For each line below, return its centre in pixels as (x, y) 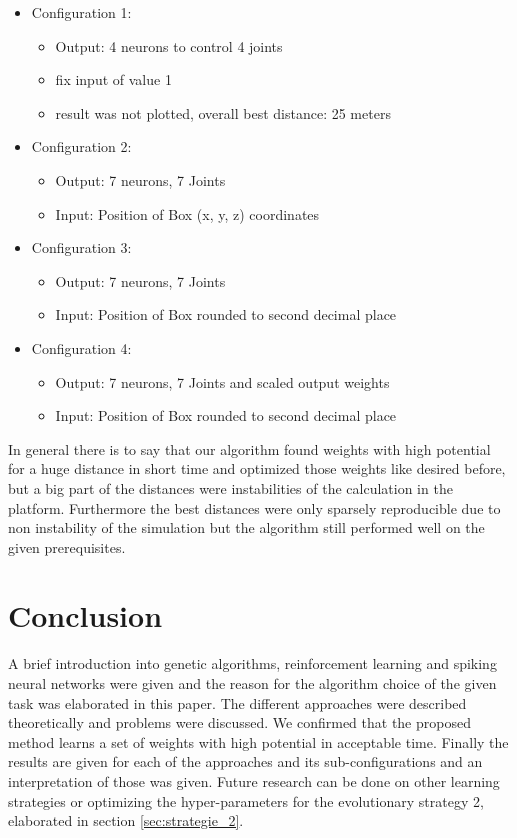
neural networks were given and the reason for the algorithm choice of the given (252, 683)
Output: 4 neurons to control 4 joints (169, 45)
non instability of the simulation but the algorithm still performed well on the (246, 527)
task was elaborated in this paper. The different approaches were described (237, 702)
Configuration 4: (81, 347)
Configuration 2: (81, 146)
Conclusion (85, 615)
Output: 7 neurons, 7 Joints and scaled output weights (222, 381)
